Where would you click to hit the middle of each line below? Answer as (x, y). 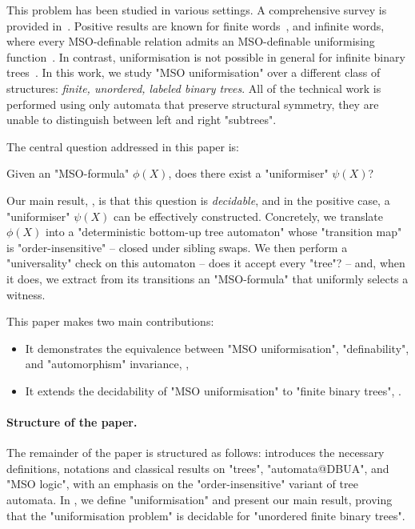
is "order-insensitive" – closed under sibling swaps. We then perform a (177, 247)
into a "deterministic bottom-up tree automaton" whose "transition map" (224, 232)
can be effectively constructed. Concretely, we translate (248, 216)
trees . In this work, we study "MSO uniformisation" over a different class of (194, 72)
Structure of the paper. (72, 422)
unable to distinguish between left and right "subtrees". (142, 120)
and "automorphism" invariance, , (107, 364)
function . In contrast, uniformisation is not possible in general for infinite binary (206, 56)
